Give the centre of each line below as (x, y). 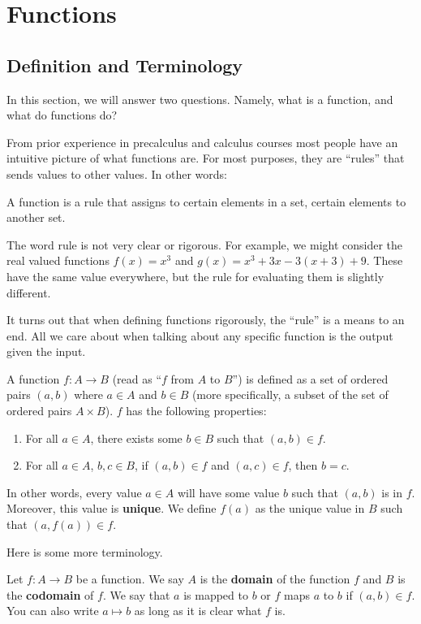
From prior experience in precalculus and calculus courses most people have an (202, 142)
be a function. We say (130, 579)
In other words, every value (74, 492)
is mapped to (216, 594)
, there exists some (136, 438)
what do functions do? (62, 115)
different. (29, 292)
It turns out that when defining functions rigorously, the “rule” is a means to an (206, 320)
